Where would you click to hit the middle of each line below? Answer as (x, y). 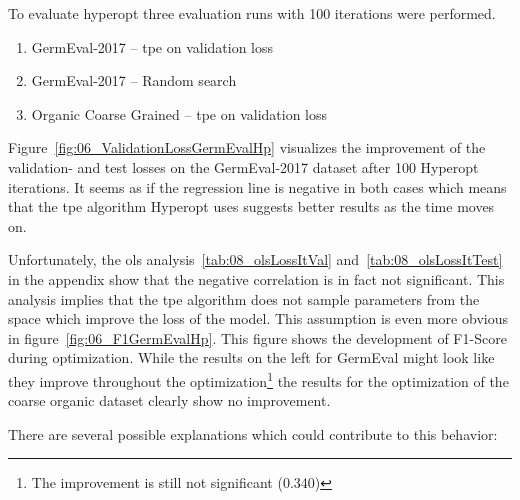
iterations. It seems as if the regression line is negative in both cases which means (257, 186)
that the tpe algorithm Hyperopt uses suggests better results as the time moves (251, 206)
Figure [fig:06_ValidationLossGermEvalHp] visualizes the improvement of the (247, 147)
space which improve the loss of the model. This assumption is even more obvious (258, 318)
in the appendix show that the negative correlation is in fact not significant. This (256, 278)
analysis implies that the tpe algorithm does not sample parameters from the (244, 298)
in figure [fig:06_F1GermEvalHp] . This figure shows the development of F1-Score (257, 337)
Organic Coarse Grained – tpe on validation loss (179, 113)
